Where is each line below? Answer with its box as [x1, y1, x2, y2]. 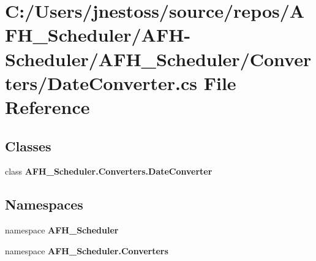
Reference [5, 94, 90, 119]
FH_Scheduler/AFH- [5, 22, 191, 47]
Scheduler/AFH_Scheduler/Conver [5, 46, 312, 71]
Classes [5, 136, 51, 155]
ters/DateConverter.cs [5, 70, 197, 95]
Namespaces [5, 195, 83, 214]
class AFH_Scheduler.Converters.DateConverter [5, 165, 213, 178]
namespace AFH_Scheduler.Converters [5, 244, 168, 257]
